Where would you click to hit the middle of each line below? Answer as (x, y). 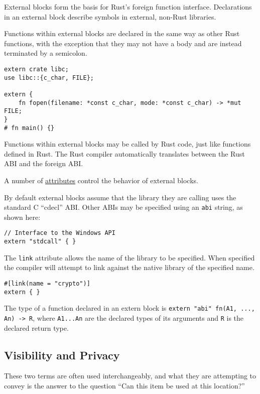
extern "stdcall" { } (40, 242)
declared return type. (36, 327)
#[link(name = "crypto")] (47, 284)
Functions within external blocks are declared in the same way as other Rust (122, 33)
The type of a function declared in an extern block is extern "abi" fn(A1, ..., (129, 308)
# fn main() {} (29, 128)
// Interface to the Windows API (60, 233)
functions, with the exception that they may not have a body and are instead (123, 43)
